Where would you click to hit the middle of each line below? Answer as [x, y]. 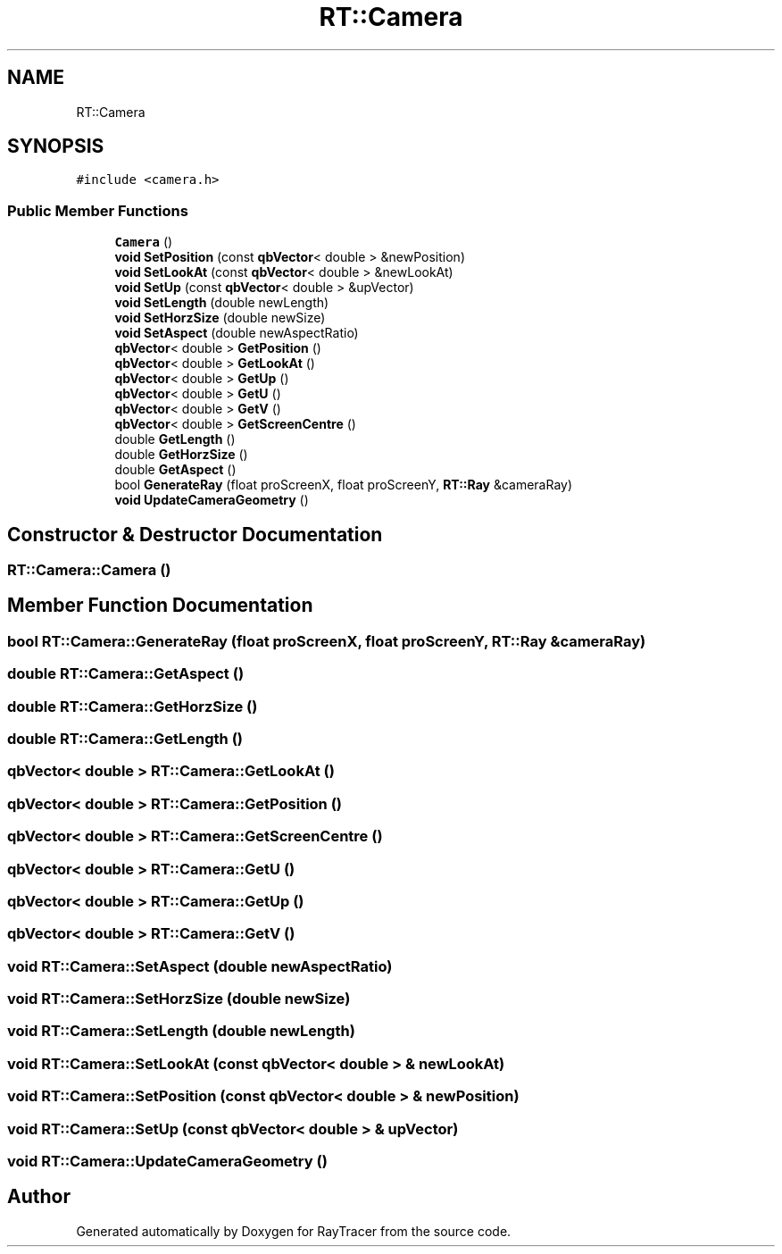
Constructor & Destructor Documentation [195, 534]
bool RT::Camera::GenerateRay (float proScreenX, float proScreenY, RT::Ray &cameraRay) [327, 641]
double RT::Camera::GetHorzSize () [133, 706]
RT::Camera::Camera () [89, 570]
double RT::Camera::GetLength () [125, 739]
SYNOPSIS [56, 146]
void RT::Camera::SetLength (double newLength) [181, 1031]
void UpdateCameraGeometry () [212, 500]
